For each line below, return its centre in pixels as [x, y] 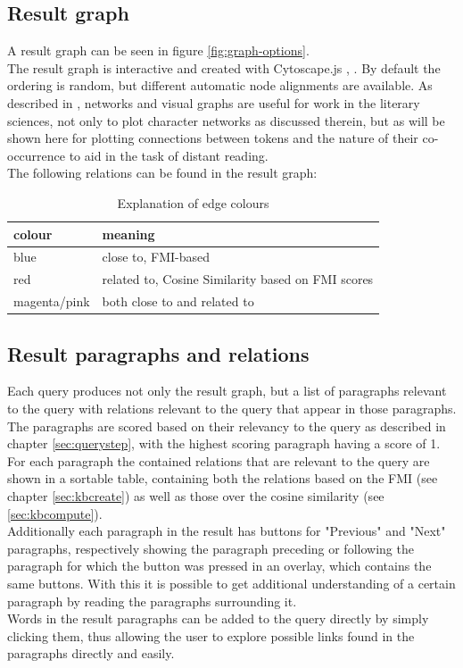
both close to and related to [178, 301]
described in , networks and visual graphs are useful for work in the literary [214, 102]
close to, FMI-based [156, 257]
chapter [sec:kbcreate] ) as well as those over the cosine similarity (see [196, 495]
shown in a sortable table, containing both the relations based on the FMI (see [223, 478]
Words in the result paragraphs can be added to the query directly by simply [218, 618]
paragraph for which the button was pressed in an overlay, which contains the [219, 566]
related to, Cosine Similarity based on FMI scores [238, 279]
